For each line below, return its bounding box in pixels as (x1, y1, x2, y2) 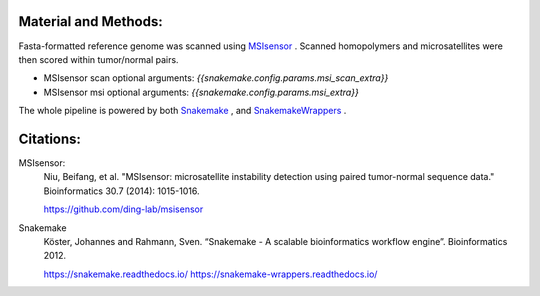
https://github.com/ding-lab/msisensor (43, 203, 204, 215)
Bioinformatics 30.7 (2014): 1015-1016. (43, 185, 200, 197)
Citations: (18, 130, 82, 147)
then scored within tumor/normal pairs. (18, 53, 179, 65)
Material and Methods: (18, 13, 164, 30)
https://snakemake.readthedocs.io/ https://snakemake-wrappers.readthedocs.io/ (43, 268, 378, 280)
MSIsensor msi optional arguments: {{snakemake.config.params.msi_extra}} (43, 86, 359, 98)
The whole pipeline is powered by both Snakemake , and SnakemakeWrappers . (18, 105, 347, 117)
